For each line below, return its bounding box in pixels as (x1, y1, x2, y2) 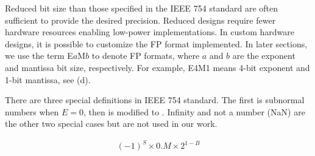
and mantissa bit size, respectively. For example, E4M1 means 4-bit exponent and (5, 61, 310, 73)
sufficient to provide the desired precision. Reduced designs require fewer (5, 13, 276, 26)
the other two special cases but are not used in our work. (5, 117, 218, 130)
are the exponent (232, 49, 296, 62)
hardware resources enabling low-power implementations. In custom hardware (5, 25, 295, 38)
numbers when (5, 105, 59, 118)
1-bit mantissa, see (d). (5, 73, 91, 86)
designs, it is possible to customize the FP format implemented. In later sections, (5, 37, 308, 50)
